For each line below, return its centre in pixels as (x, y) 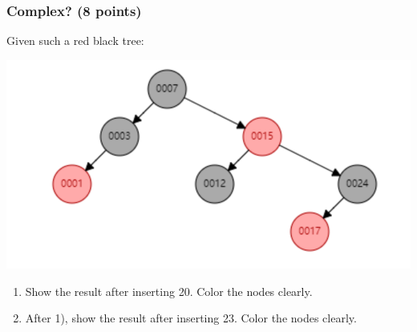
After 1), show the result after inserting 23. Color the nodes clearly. (191, 318)
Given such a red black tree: (75, 40)
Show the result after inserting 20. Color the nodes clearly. (169, 291)
